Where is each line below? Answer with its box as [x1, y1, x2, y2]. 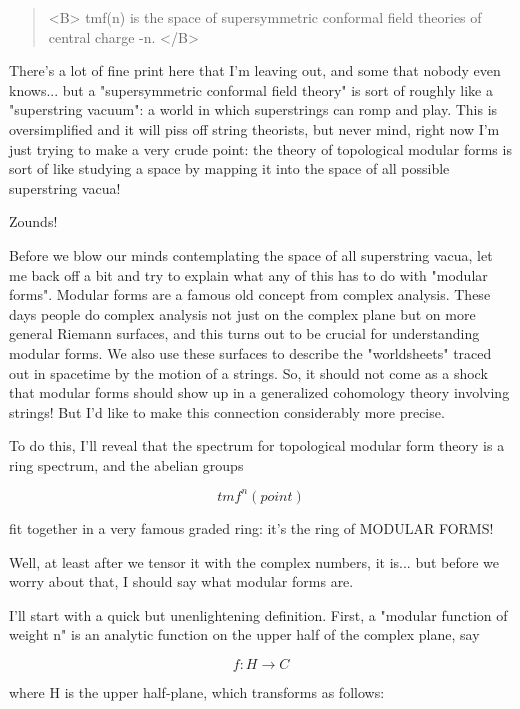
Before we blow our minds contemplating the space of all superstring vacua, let [9, 244, 493, 265]
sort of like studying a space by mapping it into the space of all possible [9, 158, 450, 179]
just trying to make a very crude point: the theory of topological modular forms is [9, 138, 512, 159]
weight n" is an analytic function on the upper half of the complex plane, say [9, 624, 480, 645]
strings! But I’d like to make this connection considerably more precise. [9, 401, 445, 422]
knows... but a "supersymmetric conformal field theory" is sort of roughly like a [9, 79, 493, 100]
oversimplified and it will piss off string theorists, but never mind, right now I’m [9, 118, 500, 139]
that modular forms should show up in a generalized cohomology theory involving [9, 382, 510, 403]
